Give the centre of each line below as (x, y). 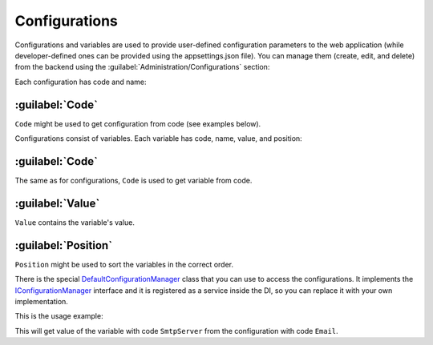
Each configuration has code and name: (81, 82)
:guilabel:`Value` (57, 203)
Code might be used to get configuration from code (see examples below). (138, 123)
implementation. (41, 301)
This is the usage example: (59, 316)
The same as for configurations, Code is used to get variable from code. (134, 180)
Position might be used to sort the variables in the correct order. (124, 264)
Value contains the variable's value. (75, 222)
